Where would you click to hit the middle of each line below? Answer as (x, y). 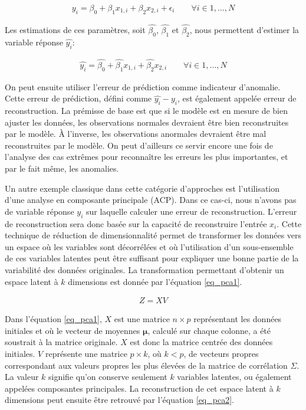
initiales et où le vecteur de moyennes (73, 330)
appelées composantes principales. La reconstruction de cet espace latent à (139, 388)
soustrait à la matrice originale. (61, 342)
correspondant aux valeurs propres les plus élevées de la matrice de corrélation (146, 365)
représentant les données (238, 319)
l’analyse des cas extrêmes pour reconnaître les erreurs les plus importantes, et (147, 157)
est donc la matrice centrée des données (201, 342)
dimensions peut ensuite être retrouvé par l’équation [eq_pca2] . (119, 400)
